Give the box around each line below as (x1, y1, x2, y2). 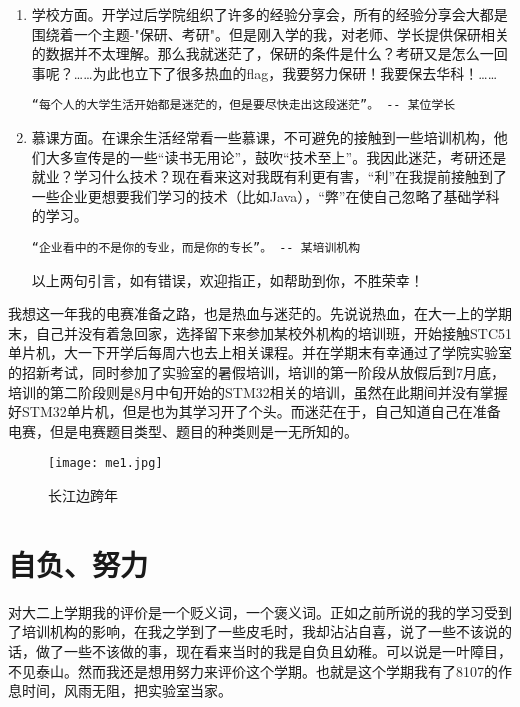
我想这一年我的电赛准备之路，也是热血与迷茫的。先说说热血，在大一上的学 (8, 303, 498, 324)
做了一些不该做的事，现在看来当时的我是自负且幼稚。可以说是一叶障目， (35, 640, 512, 661)
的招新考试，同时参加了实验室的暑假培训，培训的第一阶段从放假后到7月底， (8, 362, 505, 383)
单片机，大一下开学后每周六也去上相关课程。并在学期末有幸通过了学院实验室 (8, 342, 512, 363)
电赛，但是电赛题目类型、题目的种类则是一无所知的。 (8, 420, 358, 441)
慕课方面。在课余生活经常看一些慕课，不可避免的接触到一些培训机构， (31, 127, 494, 148)
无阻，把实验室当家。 (91, 680, 232, 701)
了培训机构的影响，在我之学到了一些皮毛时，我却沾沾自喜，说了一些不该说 (8, 621, 498, 642)
